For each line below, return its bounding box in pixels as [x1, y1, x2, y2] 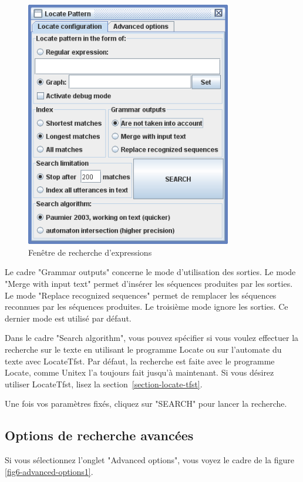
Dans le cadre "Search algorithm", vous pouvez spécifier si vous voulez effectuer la [5, 332, 299, 344]
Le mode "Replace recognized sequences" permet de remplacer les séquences [5, 289, 277, 301]
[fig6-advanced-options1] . [5, 465, 93, 477]
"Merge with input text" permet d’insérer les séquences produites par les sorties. [5, 277, 293, 290]
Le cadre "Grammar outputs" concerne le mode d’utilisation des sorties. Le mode [5, 266, 296, 278]
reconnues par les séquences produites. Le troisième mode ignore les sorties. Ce [5, 300, 288, 313]
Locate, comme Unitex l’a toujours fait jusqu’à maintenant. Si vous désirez [5, 366, 274, 379]
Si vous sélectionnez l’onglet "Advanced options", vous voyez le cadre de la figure [5, 454, 295, 466]
